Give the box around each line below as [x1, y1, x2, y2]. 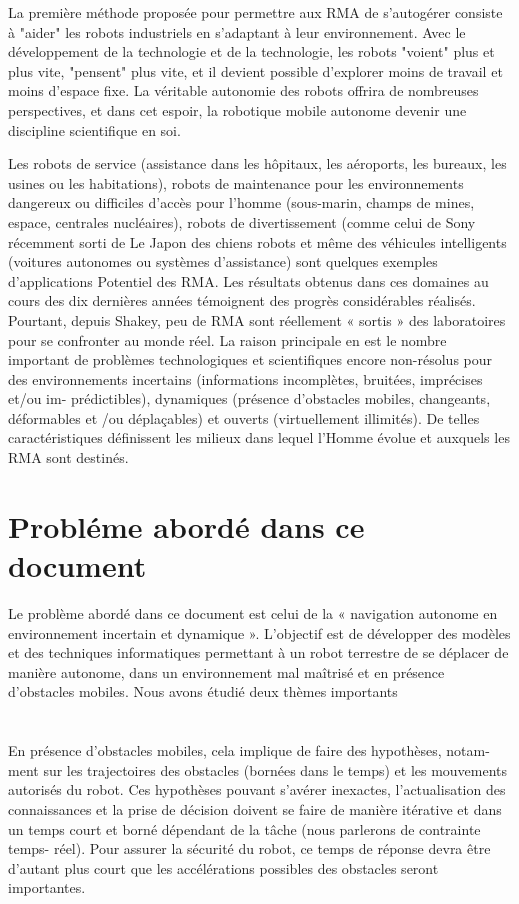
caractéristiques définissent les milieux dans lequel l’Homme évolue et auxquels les [8, 427, 510, 448]
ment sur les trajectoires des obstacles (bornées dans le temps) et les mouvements [8, 759, 508, 780]
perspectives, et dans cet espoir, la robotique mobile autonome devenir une [8, 99, 467, 120]
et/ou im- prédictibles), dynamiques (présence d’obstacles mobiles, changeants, [8, 388, 491, 409]
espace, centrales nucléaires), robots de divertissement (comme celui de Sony [8, 211, 476, 232]
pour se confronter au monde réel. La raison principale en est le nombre [8, 329, 447, 350]
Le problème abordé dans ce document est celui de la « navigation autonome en [8, 602, 498, 623]
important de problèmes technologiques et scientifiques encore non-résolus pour [8, 349, 493, 370]
